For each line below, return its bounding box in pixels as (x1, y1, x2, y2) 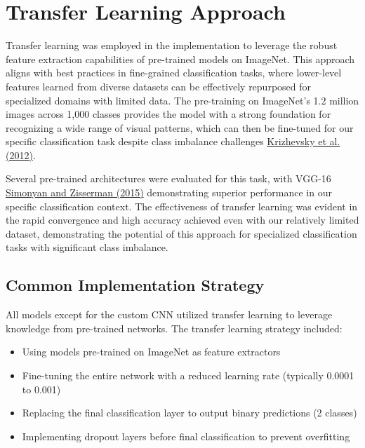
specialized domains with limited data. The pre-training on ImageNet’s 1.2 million (6, 93, 359, 107)
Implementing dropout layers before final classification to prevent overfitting (22, 428, 350, 443)
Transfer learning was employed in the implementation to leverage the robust (6, 38, 338, 53)
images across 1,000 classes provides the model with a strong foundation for (6, 107, 331, 121)
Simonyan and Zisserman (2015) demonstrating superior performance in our (6, 185, 332, 200)
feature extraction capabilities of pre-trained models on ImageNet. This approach (6, 51, 355, 66)
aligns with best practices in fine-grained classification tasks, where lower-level (6, 65, 342, 80)
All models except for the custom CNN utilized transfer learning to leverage (6, 307, 333, 322)
